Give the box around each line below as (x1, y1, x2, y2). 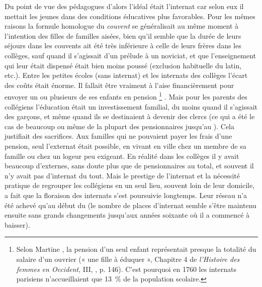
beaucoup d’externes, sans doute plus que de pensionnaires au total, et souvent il (5, 160, 254, 171)
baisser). (5, 219, 30, 230)
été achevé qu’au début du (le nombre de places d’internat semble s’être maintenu (5, 200, 256, 210)
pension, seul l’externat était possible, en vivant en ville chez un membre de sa (5, 140, 246, 151)
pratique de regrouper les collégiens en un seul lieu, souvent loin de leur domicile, (5, 180, 255, 190)
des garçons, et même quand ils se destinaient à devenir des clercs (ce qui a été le (5, 111, 255, 122)
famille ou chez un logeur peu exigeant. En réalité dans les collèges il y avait (5, 150, 239, 161)
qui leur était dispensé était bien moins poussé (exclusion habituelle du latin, (5, 60, 242, 70)
